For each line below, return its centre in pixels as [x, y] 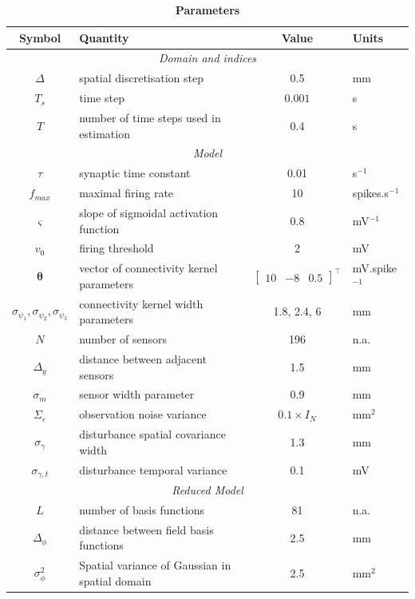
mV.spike [374, 268]
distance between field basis [146, 529]
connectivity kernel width [141, 303]
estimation [105, 133]
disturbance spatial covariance [152, 434]
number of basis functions [142, 510]
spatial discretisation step [142, 78]
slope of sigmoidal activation [149, 212]
